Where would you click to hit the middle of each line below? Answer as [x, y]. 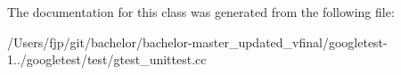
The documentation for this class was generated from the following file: [201, 12]
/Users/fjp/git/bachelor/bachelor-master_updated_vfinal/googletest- [197, 42]
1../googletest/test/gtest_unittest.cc [107, 59]
